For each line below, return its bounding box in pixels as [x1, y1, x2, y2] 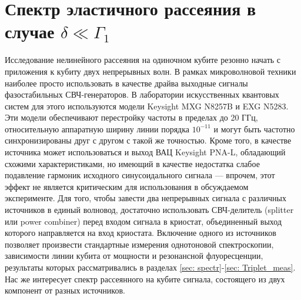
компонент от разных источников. [5, 284, 125, 296]
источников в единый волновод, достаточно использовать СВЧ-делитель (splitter [5, 204, 294, 216]
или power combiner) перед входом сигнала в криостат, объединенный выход [5, 215, 282, 227]
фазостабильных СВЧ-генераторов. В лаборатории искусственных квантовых [5, 88, 279, 101]
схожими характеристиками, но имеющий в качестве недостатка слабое [5, 157, 260, 169]
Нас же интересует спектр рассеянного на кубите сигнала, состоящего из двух [5, 272, 285, 285]
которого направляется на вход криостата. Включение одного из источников [5, 226, 276, 239]
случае [5, 19, 55, 44]
